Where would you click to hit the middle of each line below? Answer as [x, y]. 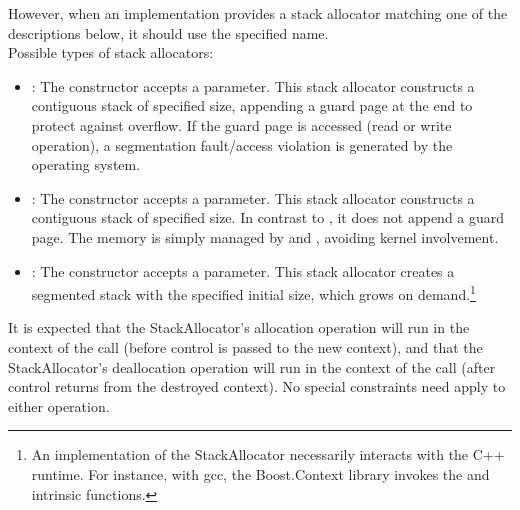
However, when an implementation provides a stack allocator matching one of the [258, 13]
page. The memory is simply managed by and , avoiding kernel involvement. [265, 236]
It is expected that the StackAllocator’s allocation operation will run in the [239, 327]
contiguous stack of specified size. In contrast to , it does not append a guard [268, 217]
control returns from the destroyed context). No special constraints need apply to [257, 386]
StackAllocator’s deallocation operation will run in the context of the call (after [252, 366]
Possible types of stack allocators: [111, 52]
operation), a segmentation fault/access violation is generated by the [242, 144]
